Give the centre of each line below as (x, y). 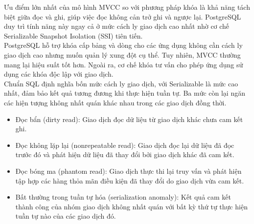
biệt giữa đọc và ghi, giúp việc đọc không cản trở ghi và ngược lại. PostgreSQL (123, 16)
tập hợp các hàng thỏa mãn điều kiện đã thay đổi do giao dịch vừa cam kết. (130, 180)
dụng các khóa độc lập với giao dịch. (59, 74)
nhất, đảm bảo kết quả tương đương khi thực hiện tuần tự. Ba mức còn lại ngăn (125, 93)
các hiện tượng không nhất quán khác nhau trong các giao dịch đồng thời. (115, 102)
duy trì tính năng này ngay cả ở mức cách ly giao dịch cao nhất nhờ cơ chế (117, 26)
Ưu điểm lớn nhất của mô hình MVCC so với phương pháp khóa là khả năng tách (127, 7)
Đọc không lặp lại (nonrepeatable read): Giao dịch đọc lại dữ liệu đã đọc (125, 145)
